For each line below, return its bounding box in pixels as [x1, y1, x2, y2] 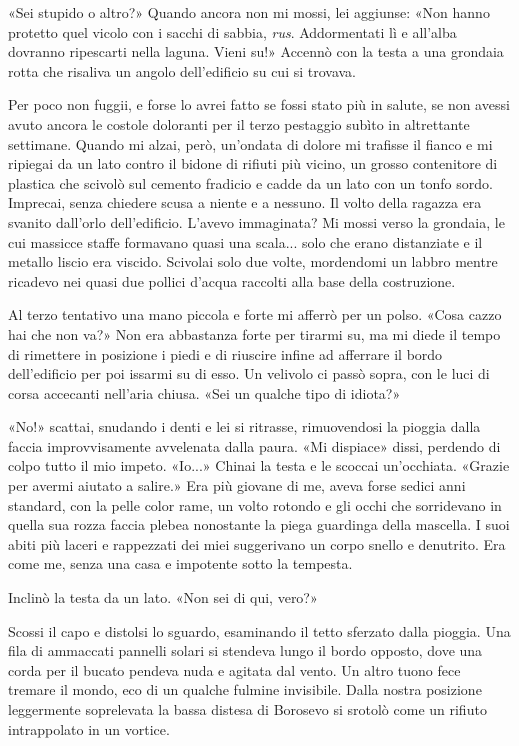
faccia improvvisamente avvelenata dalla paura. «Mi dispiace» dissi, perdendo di [8, 435, 501, 456]
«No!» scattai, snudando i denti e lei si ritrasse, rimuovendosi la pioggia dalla [8, 416, 481, 437]
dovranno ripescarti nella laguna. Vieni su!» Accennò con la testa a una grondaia [8, 41, 504, 62]
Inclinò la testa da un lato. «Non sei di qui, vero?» [8, 587, 318, 608]
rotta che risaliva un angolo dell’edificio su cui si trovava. [8, 60, 357, 81]
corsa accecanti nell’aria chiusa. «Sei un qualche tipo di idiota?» [8, 382, 401, 403]
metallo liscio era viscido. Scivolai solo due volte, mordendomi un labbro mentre [8, 251, 498, 272]
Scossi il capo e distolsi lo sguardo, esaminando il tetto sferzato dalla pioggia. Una [8, 620, 511, 641]
